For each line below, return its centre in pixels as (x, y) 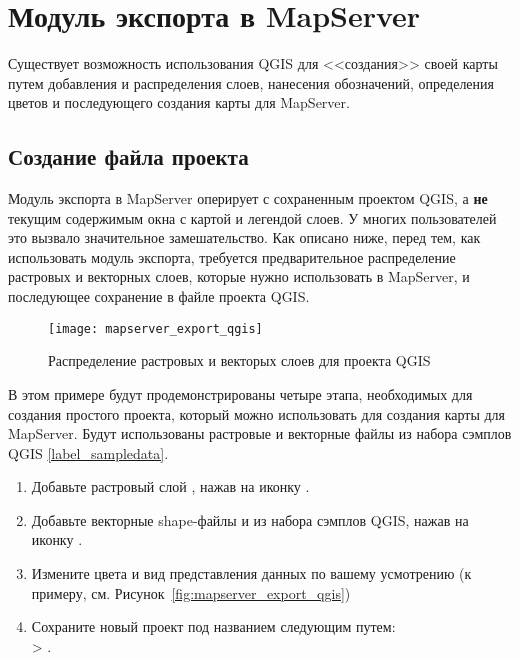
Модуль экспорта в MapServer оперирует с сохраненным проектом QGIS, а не (248, 198)
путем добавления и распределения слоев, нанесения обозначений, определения (251, 82)
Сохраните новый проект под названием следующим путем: (213, 626)
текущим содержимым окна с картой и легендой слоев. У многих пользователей (252, 217)
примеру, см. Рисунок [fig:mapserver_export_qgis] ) (191, 592)
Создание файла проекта (128, 156)
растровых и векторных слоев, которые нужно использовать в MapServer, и (239, 276)
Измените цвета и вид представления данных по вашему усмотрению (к (251, 573)
